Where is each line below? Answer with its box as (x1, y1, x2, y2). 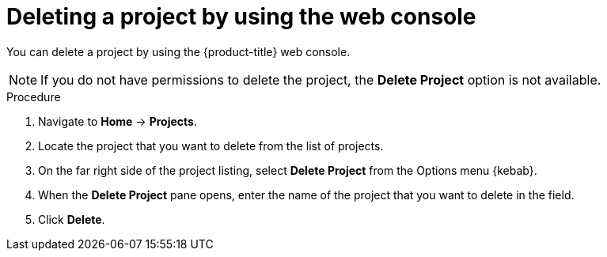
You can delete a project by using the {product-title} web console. (6, 44, 351, 59)
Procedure (6, 89, 61, 104)
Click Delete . (38, 212, 105, 226)
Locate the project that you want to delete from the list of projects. (38, 138, 384, 153)
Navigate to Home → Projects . (38, 114, 197, 128)
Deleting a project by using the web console (6, 3, 476, 30)
